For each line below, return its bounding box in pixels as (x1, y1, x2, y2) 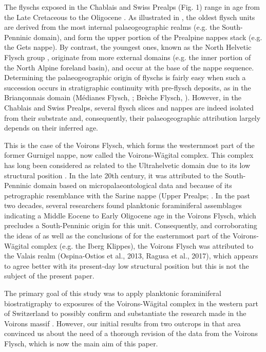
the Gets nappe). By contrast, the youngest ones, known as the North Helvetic (4, 42, 252, 52)
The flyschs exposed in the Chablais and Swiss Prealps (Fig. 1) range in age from (4, 2, 260, 12)
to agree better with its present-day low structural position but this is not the (4, 260, 249, 271)
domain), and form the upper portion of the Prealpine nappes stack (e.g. (33, 31, 262, 42)
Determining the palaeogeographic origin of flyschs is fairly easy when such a (4, 72, 246, 83)
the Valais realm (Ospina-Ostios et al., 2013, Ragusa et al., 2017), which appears (4, 250, 258, 261)
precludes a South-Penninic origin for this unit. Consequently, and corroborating (4, 220, 257, 231)
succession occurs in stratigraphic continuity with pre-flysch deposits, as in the (4, 82, 251, 92)
